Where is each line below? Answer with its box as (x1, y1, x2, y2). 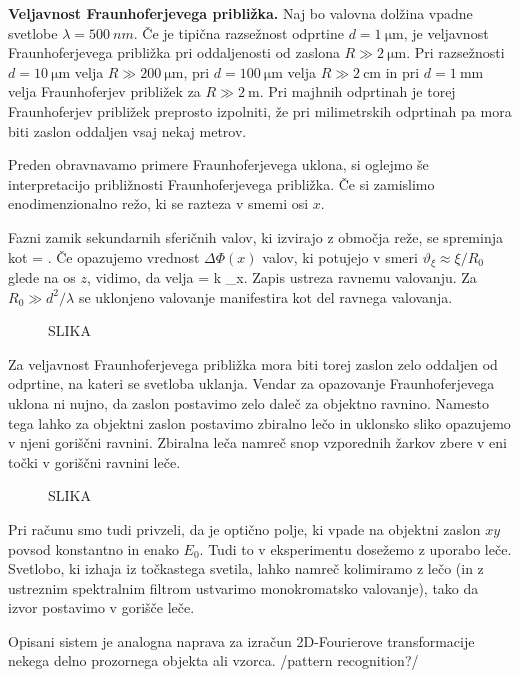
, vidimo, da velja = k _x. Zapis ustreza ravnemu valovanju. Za (86, 266, 477, 287)
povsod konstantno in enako (8, 538, 179, 559)
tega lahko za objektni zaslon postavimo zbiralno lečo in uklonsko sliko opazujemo (8, 412, 511, 433)
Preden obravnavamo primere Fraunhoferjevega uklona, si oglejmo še (8, 154, 429, 175)
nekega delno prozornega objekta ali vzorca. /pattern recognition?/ (8, 650, 419, 671)
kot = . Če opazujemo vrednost (8, 246, 200, 267)
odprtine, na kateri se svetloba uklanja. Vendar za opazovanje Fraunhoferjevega (8, 373, 495, 394)
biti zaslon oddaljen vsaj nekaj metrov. (8, 120, 247, 141)
